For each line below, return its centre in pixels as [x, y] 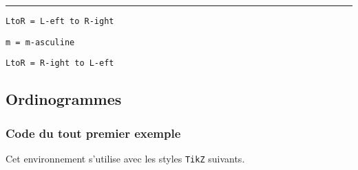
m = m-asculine [40, 42]
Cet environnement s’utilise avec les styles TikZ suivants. [125, 158]
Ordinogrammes [64, 99]
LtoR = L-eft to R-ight [60, 21]
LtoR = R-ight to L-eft [60, 63]
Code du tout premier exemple [93, 133]
